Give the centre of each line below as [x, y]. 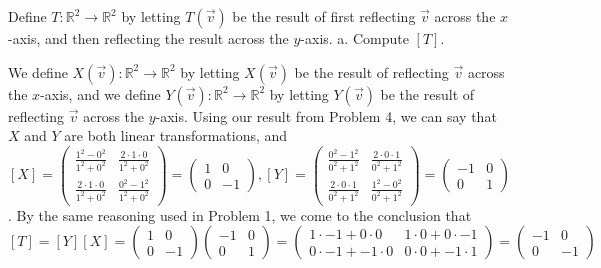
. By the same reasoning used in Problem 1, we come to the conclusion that [240, 214]
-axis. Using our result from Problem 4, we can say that [326, 115]
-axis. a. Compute [354, 38]
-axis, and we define [100, 93]
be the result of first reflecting [324, 16]
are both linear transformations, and [176, 135]
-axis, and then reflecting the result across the [148, 38]
